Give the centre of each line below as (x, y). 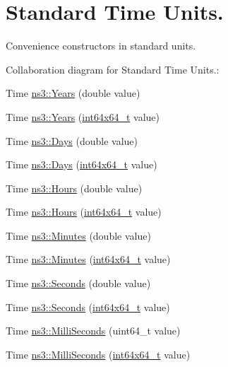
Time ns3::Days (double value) (72, 140)
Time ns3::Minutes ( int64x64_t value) (88, 259)
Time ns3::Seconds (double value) (78, 283)
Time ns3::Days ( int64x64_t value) (82, 164)
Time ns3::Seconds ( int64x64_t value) (88, 307)
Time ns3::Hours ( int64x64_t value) (84, 212)
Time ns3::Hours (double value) (74, 188)
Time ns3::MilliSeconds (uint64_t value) (93, 331)
